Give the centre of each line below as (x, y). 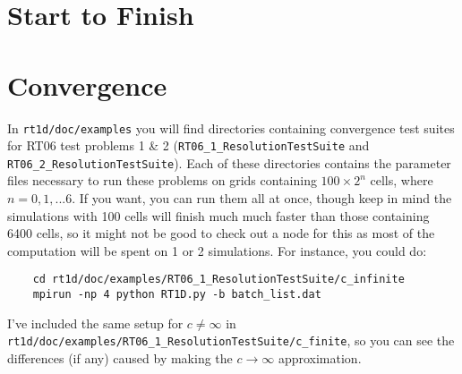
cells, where (402, 180)
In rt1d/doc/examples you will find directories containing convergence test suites (231, 127)
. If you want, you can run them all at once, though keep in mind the (262, 198)
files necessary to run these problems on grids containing (162, 180)
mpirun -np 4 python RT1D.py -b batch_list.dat (177, 295)
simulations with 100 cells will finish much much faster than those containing (218, 215)
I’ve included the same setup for (95, 323)
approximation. (320, 358)
